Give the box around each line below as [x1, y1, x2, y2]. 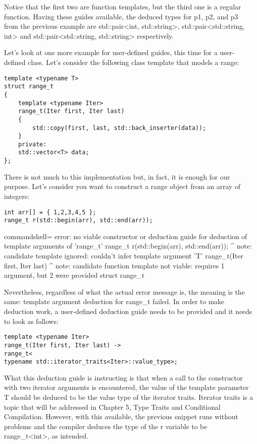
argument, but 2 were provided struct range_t [4, 270, 145, 280]
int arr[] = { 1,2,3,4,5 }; [4, 208, 97, 216]
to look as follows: [4, 316, 58, 326]
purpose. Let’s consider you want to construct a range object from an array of [4, 181, 241, 191]
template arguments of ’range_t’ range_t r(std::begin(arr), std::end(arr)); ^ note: [4, 241, 252, 251]
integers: [4, 190, 30, 201]
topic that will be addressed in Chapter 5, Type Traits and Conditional [4, 401, 221, 412]
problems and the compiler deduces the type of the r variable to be [4, 421, 207, 431]
